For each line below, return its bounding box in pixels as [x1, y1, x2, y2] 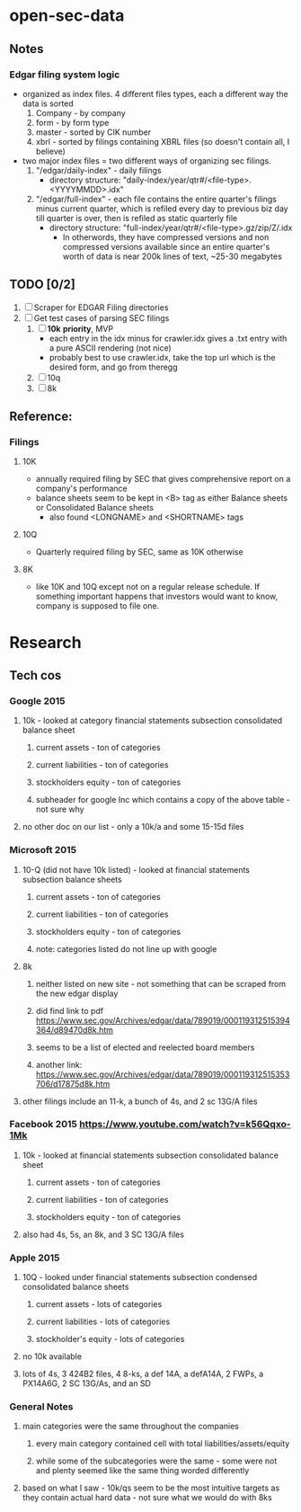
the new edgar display [35, 988, 119, 999]
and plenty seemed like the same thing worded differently [35, 1465, 250, 1476]
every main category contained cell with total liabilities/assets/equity [35, 1438, 290, 1449]
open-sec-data [9, 5, 125, 26]
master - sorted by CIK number [35, 127, 151, 138]
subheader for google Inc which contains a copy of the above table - [35, 795, 290, 805]
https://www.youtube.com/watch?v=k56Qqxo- [79, 1118, 291, 1131]
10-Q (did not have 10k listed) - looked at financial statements [22, 864, 250, 875]
